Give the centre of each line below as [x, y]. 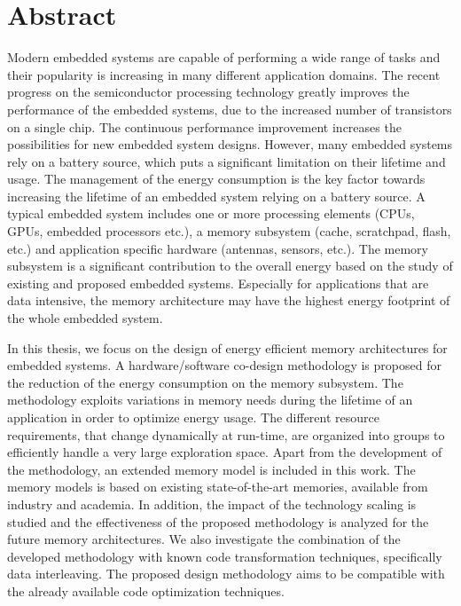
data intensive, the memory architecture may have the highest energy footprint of [229, 300]
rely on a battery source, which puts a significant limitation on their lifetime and [227, 161]
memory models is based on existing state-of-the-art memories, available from [218, 487]
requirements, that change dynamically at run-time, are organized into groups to [226, 434]
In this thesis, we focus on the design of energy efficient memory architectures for [227, 347]
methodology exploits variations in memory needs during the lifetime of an [210, 400]
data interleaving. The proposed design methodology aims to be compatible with [226, 574]
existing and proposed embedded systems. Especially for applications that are [218, 283]
